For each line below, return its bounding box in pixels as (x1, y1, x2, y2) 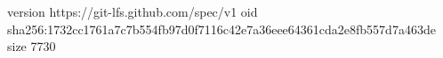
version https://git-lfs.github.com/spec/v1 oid (7, 3, 258, 20)
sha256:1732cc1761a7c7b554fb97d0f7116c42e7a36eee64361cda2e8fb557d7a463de (7, 19, 436, 38)
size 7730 (7, 37, 56, 55)
